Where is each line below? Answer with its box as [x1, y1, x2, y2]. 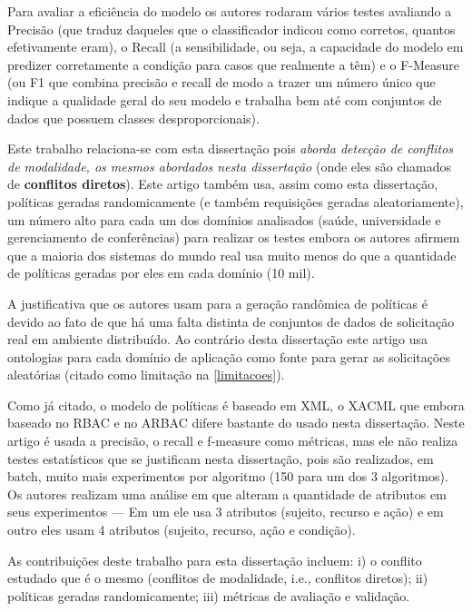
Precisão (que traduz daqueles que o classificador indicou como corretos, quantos [7, 19, 456, 38]
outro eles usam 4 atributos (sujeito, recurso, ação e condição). [7, 520, 356, 539]
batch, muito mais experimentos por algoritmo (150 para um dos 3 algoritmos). [7, 467, 448, 486]
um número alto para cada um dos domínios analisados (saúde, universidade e [7, 210, 441, 229]
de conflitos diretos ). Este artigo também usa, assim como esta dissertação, [7, 174, 438, 193]
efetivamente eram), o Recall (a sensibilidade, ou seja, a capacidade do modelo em [7, 37, 464, 56]
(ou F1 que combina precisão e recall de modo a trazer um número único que [7, 73, 436, 92]
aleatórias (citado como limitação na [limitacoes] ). [7, 365, 285, 384]
